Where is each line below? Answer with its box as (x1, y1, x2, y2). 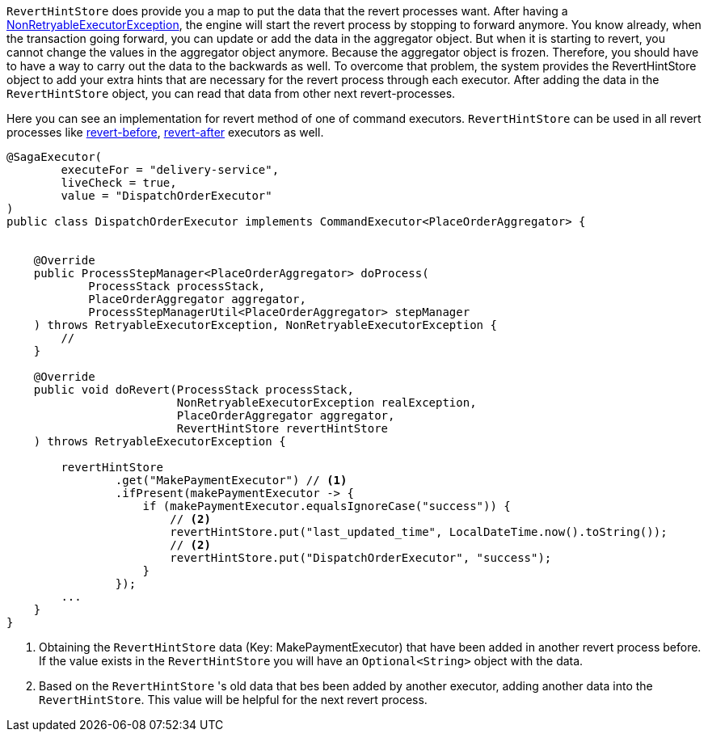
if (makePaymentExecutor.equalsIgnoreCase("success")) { (142, 500, 511, 512)
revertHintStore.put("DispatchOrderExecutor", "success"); (170, 551, 552, 564)
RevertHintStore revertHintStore (176, 422, 389, 435)
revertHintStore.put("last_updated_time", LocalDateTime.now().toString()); (170, 525, 668, 538)
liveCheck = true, (61, 176, 177, 189)
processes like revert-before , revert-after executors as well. (6, 125, 324, 139)
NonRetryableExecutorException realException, (176, 396, 477, 409)
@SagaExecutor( (6, 150, 103, 163)
